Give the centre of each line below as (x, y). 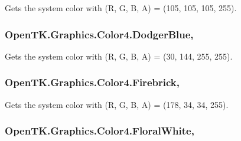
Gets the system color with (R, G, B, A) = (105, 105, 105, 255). (121, 8)
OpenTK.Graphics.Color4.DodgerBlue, (99, 34)
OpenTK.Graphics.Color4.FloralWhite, (100, 131)
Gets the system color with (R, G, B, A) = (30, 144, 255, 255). (119, 56)
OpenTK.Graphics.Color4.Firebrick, (92, 82)
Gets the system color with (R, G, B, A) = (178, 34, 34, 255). (117, 104)
